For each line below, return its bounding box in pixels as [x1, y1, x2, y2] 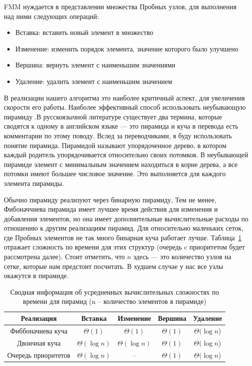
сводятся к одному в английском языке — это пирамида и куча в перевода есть [4, 121, 238, 131]
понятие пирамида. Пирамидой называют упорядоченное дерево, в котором [4, 140, 227, 150]
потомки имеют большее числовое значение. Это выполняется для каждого [4, 168, 226, 179]
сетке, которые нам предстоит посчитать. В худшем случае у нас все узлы [4, 261, 223, 271]
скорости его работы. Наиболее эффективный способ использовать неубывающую [4, 102, 246, 112]
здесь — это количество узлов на [133, 251, 232, 262]
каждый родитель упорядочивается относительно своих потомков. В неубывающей [4, 150, 249, 160]
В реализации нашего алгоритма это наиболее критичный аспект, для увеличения [4, 92, 245, 102]
